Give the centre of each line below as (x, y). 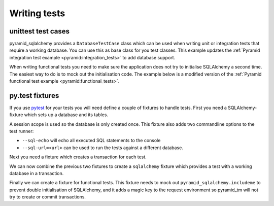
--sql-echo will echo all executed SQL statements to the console (91, 141)
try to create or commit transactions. (48, 197)
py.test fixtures (34, 96)
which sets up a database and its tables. (66, 115)
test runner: (22, 131)
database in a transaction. (37, 174)
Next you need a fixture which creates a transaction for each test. (78, 157)
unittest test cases (39, 31)
